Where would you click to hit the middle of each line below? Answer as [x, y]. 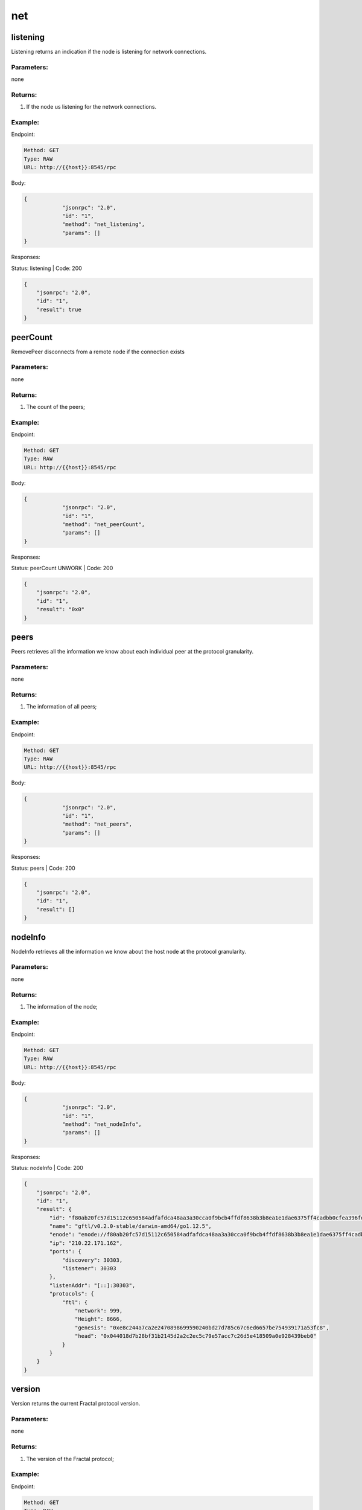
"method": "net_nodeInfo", [102, 1124]
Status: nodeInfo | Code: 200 [47, 1168]
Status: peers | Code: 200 [43, 868]
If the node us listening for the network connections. [91, 107]
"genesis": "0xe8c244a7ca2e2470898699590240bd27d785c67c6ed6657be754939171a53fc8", [202, 1328]
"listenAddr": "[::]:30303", [92, 1285]
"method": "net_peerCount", [103, 524]
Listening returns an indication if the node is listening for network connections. [109, 52]
